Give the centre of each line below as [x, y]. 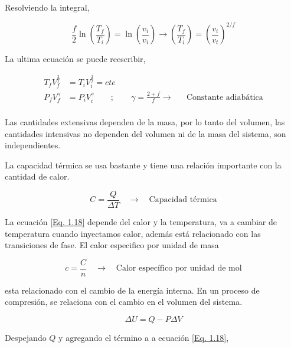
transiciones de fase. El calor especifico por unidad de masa [112, 245]
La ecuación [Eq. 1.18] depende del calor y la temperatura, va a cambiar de [141, 222]
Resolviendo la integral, [47, 7]
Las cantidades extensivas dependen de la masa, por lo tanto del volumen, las [145, 121]
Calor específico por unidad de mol [179, 269]
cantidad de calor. [37, 176]
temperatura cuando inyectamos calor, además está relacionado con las [133, 233]
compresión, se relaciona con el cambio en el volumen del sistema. [124, 302]
